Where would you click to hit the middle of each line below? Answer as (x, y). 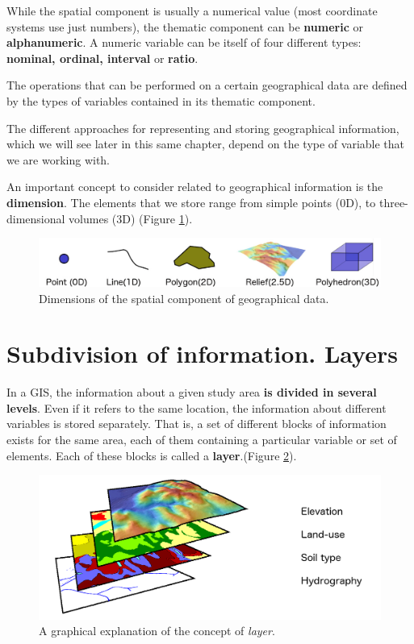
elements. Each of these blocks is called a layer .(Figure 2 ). (152, 455)
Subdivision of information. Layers (202, 353)
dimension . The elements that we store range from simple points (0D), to (191, 202)
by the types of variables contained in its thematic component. (161, 100)
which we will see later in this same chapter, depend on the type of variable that (206, 144)
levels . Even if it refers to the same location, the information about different (197, 407)
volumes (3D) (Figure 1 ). (131, 218)
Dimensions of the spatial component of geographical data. (184, 298)
